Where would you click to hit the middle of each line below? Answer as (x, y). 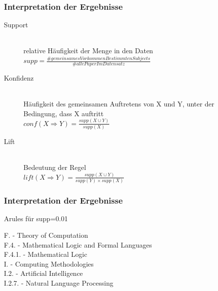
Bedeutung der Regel (55, 167)
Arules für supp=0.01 (36, 218)
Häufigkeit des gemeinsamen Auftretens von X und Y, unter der (119, 104)
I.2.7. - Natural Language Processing (59, 283)
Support (16, 25)
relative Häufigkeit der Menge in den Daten (88, 51)
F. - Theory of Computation (46, 235)
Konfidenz (19, 77)
